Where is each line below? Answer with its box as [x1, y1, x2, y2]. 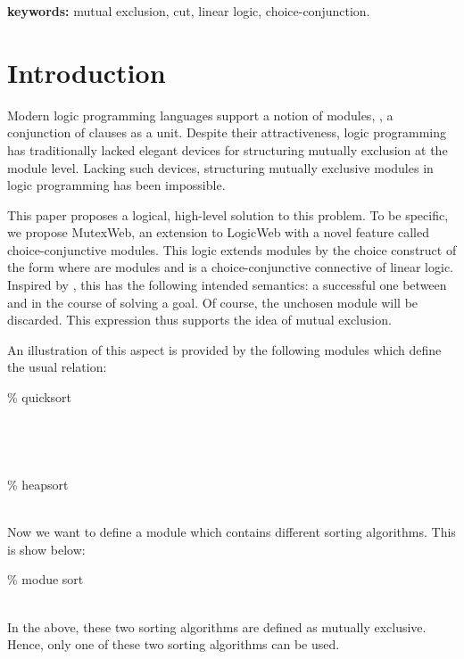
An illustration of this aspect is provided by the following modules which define [7, 340, 442, 358]
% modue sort [7, 570, 84, 589]
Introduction [7, 54, 166, 90]
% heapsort [7, 475, 69, 493]
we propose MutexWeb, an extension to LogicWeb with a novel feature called [7, 223, 429, 242]
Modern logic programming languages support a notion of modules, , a [7, 105, 394, 124]
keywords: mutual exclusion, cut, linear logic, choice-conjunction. [7, 2, 370, 20]
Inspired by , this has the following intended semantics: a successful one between [7, 276, 447, 294]
